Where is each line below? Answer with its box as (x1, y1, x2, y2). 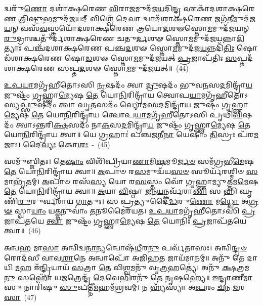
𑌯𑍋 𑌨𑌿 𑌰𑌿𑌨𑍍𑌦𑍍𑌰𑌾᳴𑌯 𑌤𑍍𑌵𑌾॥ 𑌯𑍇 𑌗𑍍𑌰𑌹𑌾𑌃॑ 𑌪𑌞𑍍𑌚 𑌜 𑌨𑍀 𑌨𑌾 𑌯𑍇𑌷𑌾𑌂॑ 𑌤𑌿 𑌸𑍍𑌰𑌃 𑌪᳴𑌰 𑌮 (4, 129, 259, 140)
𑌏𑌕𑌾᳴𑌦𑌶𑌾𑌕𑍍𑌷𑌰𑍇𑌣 (183, 3, 255, 13)
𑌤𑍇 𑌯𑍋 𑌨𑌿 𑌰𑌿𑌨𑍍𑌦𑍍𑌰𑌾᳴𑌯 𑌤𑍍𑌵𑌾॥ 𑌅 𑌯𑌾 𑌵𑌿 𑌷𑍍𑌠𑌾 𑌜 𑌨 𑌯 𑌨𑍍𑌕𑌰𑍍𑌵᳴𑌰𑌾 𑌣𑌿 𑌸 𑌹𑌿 (4, 186, 237, 196)
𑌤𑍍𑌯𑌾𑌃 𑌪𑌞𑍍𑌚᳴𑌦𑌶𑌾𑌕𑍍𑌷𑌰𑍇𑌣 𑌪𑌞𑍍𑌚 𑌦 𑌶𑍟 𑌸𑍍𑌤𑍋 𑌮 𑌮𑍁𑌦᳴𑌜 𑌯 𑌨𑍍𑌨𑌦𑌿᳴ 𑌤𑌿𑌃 (4, 42, 235, 53)
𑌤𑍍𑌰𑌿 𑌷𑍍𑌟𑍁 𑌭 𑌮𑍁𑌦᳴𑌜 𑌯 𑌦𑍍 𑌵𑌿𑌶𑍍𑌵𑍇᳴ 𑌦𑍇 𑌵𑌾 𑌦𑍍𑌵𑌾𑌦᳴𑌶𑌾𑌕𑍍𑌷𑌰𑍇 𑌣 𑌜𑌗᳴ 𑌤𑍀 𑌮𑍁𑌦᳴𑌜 (18, 13, 256, 23)
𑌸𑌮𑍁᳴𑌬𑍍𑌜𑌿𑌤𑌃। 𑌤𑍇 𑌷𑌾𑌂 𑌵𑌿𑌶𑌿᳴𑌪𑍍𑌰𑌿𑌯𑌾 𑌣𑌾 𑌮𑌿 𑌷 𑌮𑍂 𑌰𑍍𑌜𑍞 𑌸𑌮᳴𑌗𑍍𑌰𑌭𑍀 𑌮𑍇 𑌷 (4, 156, 254, 166)
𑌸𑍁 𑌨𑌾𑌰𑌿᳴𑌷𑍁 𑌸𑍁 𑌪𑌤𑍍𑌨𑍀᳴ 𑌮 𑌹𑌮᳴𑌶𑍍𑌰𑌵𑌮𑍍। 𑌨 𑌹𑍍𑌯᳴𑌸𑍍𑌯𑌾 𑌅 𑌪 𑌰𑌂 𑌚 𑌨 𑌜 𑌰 (4, 282, 245, 292)
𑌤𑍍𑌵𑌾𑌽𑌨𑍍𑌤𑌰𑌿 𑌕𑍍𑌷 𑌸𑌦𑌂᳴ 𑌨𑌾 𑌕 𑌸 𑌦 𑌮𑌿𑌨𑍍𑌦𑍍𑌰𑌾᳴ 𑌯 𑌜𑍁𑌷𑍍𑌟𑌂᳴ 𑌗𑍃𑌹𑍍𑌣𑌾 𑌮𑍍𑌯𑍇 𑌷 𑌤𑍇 (16, 119, 251, 129)
